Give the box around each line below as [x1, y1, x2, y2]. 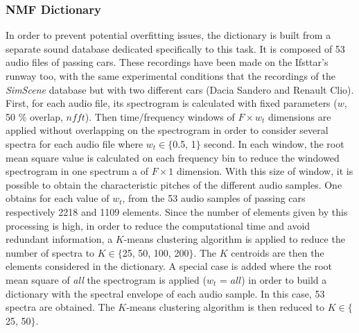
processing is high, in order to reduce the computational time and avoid [6, 218, 310, 232]
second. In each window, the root [204, 136, 344, 151]
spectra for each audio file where [6, 136, 143, 151]
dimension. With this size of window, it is [176, 164, 353, 178]
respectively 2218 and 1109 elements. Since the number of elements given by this [6, 204, 348, 219]
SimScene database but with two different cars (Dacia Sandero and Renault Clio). [6, 82, 354, 96]
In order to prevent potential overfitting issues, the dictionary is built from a [6, 28, 331, 42]
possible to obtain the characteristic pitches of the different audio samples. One [6, 177, 342, 191]
